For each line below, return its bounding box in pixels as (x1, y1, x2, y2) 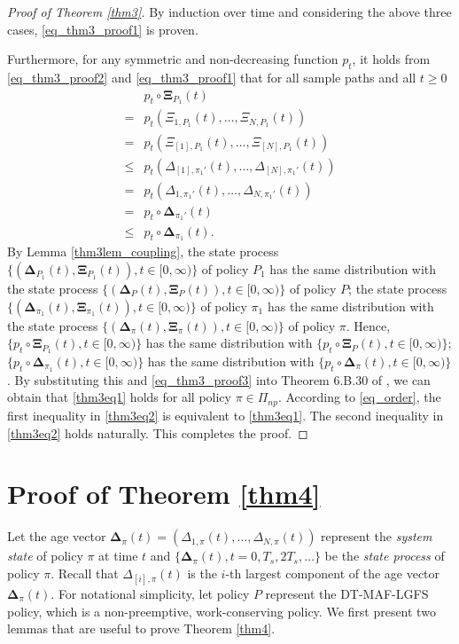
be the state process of (324, 546, 445, 565)
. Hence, (346, 316, 391, 334)
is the (187, 563, 217, 582)
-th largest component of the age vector (225, 563, 440, 582)
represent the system (321, 527, 432, 546)
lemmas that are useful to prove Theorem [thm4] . (7, 619, 276, 638)
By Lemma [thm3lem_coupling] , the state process (7, 242, 279, 261)
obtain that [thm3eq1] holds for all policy (7, 388, 231, 406)
